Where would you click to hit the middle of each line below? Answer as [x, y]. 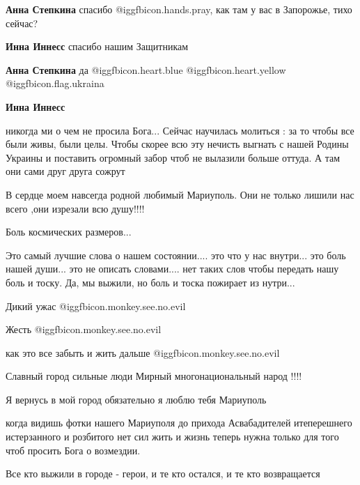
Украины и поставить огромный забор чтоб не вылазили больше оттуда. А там [173, 157]
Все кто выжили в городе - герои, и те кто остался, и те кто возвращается [163, 474]
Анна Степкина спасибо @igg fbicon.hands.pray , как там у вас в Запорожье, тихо [179, 9]
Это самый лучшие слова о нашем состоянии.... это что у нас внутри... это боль [176, 255]
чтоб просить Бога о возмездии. [73, 450]
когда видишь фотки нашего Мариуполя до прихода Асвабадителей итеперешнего [179, 423]
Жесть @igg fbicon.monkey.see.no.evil [84, 329]
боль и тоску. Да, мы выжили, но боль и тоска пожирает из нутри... [150, 282]
